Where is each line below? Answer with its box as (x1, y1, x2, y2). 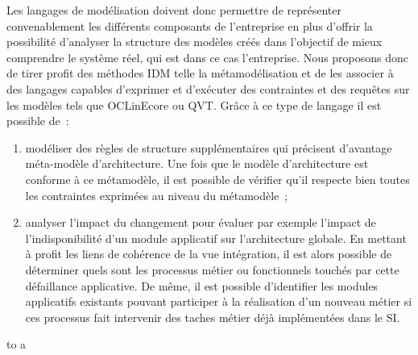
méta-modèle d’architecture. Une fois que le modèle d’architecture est (25, 155, 369, 172)
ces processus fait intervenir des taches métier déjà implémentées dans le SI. (25, 308, 400, 325)
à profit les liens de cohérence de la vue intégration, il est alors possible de (25, 245, 392, 262)
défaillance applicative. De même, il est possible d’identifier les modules (25, 277, 379, 294)
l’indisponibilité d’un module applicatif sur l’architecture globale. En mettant (25, 229, 407, 246)
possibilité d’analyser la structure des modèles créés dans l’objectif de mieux (6, 33, 383, 50)
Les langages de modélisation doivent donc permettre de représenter (6, 2, 341, 18)
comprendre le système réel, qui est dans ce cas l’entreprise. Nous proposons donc (6, 48, 409, 65)
